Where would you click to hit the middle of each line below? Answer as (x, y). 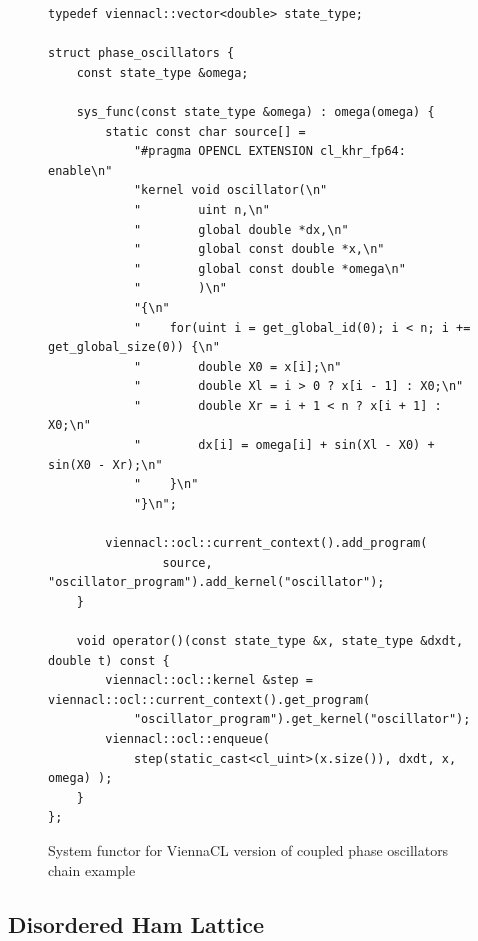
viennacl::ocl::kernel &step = (209, 680)
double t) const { (109, 660)
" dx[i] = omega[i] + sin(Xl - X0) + (284, 445)
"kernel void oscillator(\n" (230, 190)
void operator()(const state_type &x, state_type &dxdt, (270, 641)
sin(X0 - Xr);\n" (105, 464)
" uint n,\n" (201, 209)
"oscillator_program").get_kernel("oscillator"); (302, 719)
